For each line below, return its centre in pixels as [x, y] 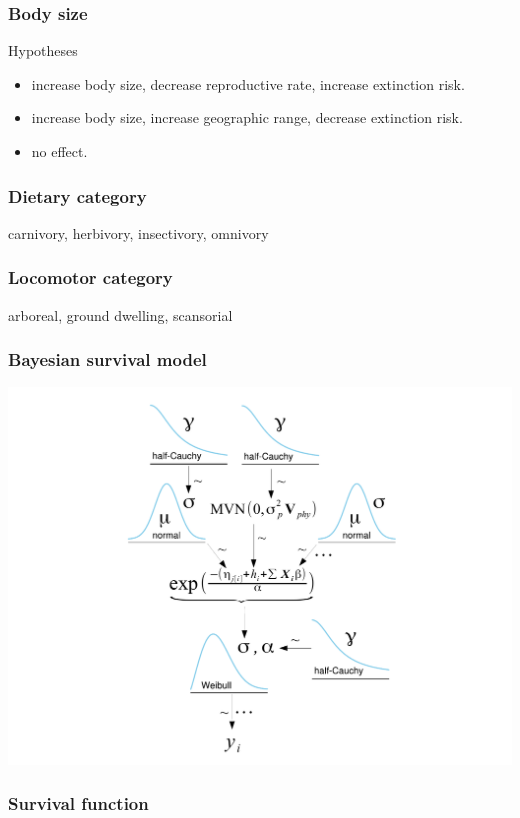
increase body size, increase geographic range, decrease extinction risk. [247, 117]
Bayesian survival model [107, 359]
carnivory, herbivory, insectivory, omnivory [138, 232]
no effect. [59, 151]
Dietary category [77, 195]
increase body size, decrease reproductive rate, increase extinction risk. [248, 83]
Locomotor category [90, 277]
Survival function [78, 803]
